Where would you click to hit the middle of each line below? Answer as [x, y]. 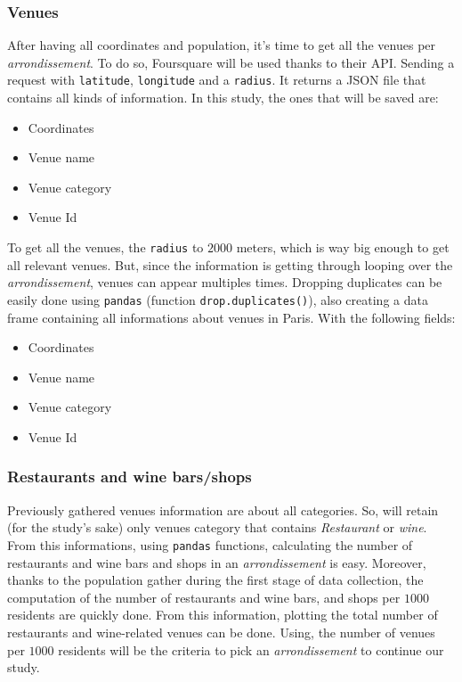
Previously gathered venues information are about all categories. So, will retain [223, 509]
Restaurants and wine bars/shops [130, 477]
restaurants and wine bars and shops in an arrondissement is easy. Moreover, [217, 562]
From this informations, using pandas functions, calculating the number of [210, 544]
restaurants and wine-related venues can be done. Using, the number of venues [221, 632]
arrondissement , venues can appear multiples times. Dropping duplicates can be [225, 282]
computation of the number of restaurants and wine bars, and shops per [204, 597]
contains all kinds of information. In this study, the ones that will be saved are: [223, 98]
